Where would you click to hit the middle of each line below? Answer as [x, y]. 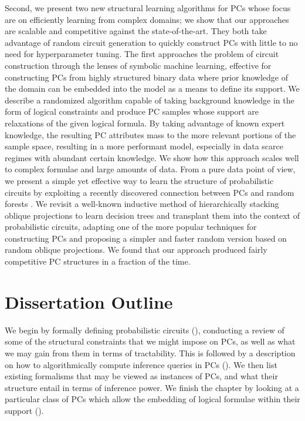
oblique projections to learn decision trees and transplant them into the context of [152, 215]
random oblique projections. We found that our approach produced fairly [136, 250]
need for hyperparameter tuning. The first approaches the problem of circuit [142, 54]
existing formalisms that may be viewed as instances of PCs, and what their [141, 376]
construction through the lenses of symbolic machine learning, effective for [138, 65]
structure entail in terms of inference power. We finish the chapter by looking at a [152, 387]
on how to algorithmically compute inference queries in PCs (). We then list [141, 364]
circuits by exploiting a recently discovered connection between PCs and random [150, 192]
